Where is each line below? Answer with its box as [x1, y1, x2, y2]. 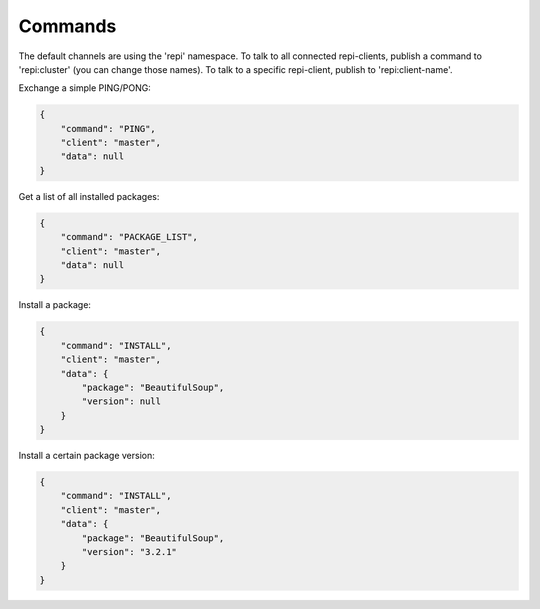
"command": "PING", [60, 123, 157, 134]
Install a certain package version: [18, 450, 155, 462]
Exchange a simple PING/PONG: [18, 82, 152, 94]
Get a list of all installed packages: [18, 190, 160, 202]
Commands [18, 15, 117, 37]
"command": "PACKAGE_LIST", [60, 231, 199, 243]
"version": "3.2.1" [81, 546, 177, 558]
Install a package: [18, 299, 92, 311]
